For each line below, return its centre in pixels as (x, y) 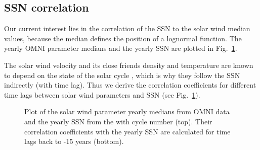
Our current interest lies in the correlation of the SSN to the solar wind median (127, 28)
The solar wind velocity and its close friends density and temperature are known (129, 65)
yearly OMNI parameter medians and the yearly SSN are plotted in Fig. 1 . (121, 48)
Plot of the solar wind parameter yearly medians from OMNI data (127, 111)
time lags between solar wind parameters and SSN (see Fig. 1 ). (102, 94)
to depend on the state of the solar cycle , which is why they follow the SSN (122, 75)
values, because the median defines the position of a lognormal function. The (123, 38)
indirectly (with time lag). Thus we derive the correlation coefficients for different (130, 85)
